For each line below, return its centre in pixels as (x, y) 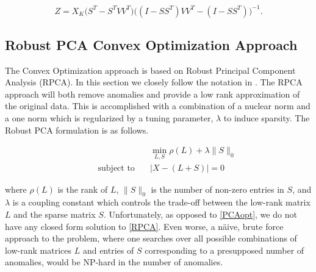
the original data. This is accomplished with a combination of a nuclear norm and (158, 106)
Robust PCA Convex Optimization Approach (151, 44)
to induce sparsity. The (267, 118)
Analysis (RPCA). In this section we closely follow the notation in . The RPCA (154, 82)
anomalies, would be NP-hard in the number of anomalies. (114, 262)
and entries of (108, 250)
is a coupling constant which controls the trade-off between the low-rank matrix (161, 202)
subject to (116, 168)
